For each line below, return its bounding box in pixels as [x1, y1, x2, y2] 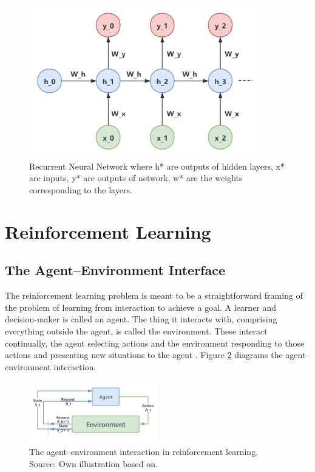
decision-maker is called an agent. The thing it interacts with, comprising [5, 313, 277, 325]
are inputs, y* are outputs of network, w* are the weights [29, 171, 243, 184]
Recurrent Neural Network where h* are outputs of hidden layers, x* [29, 159, 285, 172]
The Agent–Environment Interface [5, 261, 226, 279]
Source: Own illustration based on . [29, 457, 158, 470]
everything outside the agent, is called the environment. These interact [5, 325, 268, 337]
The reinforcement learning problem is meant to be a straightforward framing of [5, 289, 303, 302]
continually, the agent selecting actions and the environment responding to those [5, 336, 305, 349]
